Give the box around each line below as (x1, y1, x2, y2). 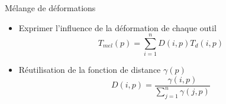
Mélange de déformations (5, 2, 96, 14)
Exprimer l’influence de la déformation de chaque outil (18, 21, 217, 33)
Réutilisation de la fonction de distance (18, 63, 161, 76)
